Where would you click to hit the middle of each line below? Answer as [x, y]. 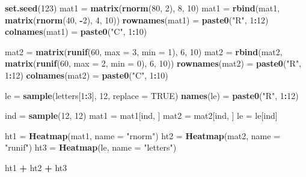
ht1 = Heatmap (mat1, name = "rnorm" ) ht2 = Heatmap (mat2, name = [142, 135]
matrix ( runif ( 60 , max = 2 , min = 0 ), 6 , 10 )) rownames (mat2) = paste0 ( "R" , [153, 63]
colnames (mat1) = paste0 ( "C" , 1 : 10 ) [76, 31]
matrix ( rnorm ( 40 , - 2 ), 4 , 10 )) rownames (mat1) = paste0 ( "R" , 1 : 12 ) [137, 19]
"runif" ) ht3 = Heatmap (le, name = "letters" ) [91, 147]
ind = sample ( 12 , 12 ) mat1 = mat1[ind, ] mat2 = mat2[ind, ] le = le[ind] [141, 115]
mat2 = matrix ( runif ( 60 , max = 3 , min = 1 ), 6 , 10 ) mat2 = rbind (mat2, [144, 51]
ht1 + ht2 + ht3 [36, 167]
